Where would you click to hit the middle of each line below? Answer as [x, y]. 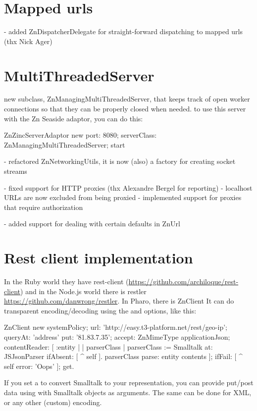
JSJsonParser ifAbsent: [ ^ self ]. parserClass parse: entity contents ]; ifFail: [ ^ [123, 356]
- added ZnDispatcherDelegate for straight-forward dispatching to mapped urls [124, 31]
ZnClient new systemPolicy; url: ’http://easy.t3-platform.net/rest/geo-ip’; [116, 327]
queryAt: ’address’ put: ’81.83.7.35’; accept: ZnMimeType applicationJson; [117, 337]
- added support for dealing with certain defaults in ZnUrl [92, 224]
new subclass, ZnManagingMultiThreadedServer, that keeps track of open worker [127, 99]
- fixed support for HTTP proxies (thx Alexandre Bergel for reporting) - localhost [128, 187]
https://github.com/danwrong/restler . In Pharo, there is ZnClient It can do [119, 301]
